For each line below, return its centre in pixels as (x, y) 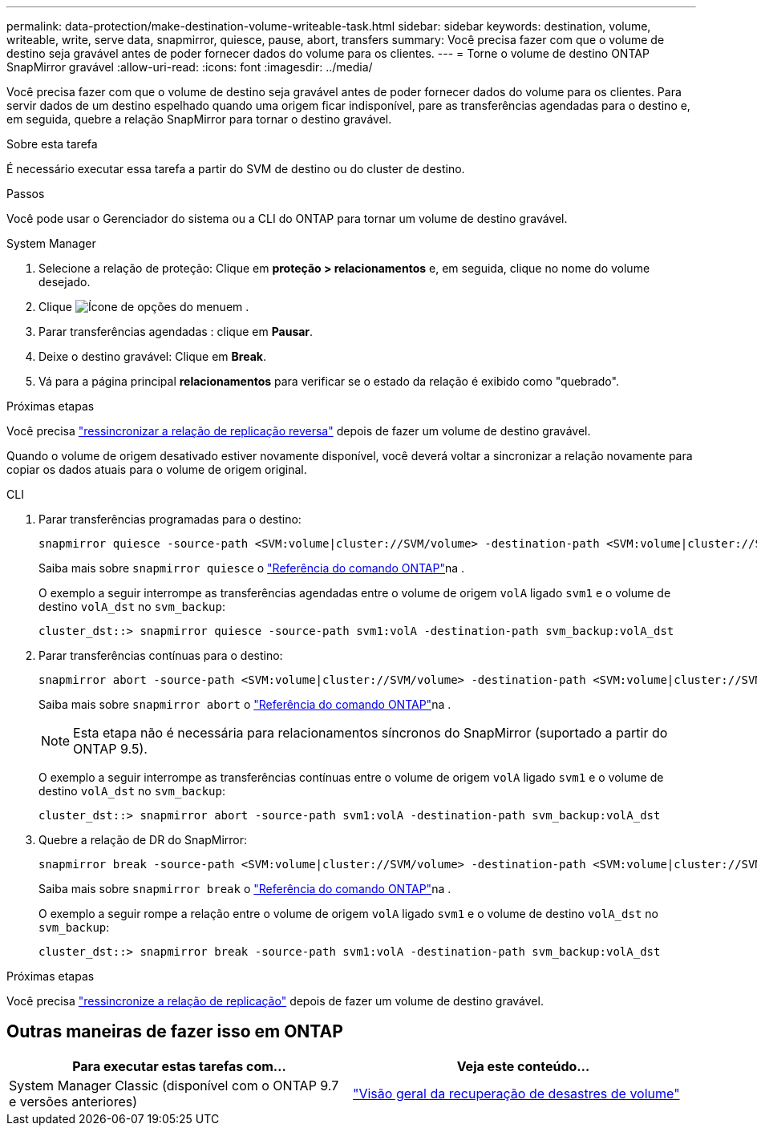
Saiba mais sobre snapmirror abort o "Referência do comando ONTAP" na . (245, 704)
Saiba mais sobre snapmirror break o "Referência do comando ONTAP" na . (245, 889)
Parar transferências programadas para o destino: (170, 519)
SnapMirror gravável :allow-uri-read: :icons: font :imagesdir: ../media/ (190, 67)
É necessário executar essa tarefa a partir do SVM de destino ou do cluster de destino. (236, 169)
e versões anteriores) (73, 1101)
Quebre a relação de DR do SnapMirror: (143, 840)
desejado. (65, 282)
